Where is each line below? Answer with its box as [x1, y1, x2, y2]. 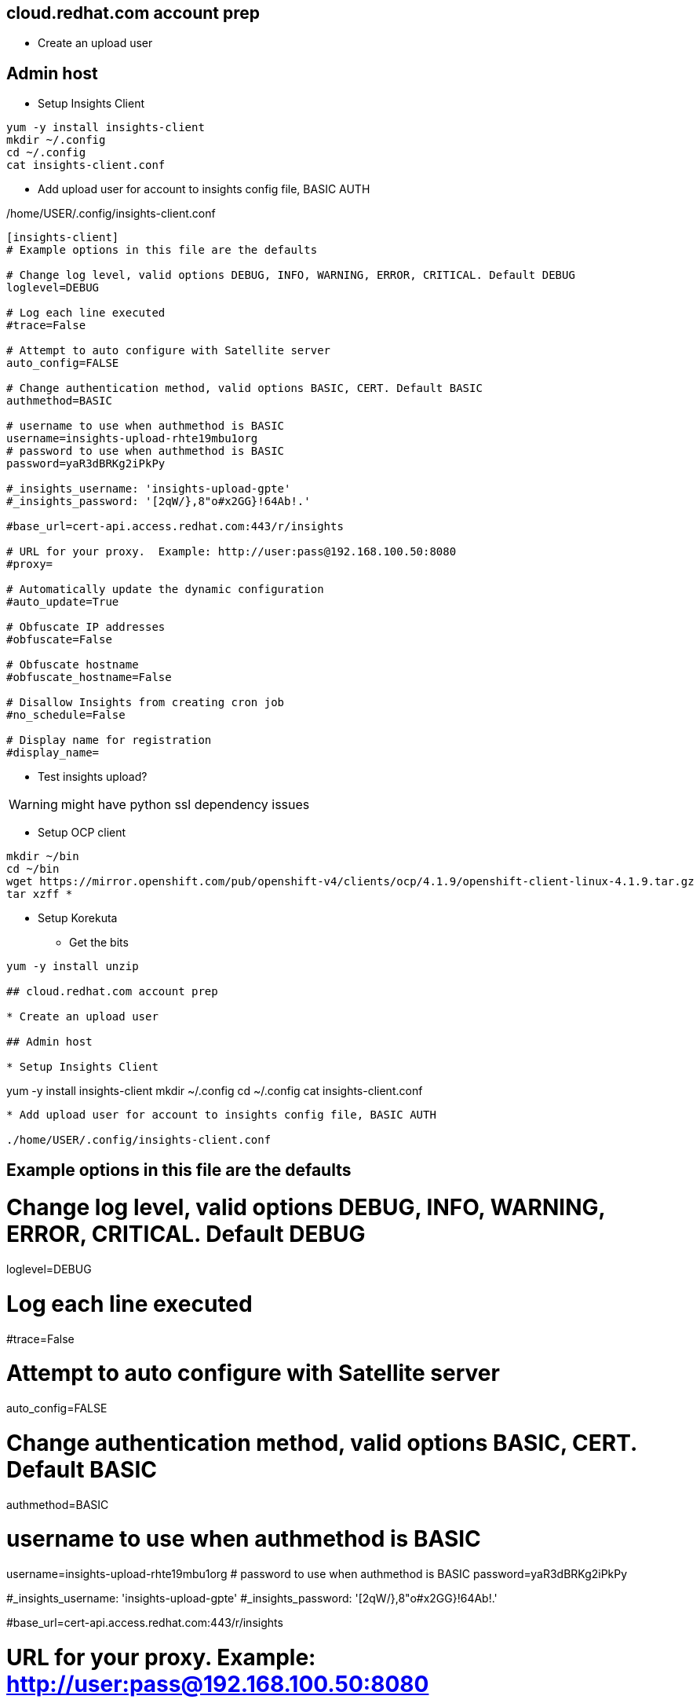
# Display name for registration [6, 734, 212, 747]
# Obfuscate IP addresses [6, 621, 166, 634]
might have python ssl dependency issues [60, 797, 310, 813]
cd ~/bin [6, 862, 60, 876]
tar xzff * [6, 888, 73, 901]
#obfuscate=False [6, 633, 112, 646]
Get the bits [69, 936, 129, 950]
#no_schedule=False [6, 709, 126, 722]
